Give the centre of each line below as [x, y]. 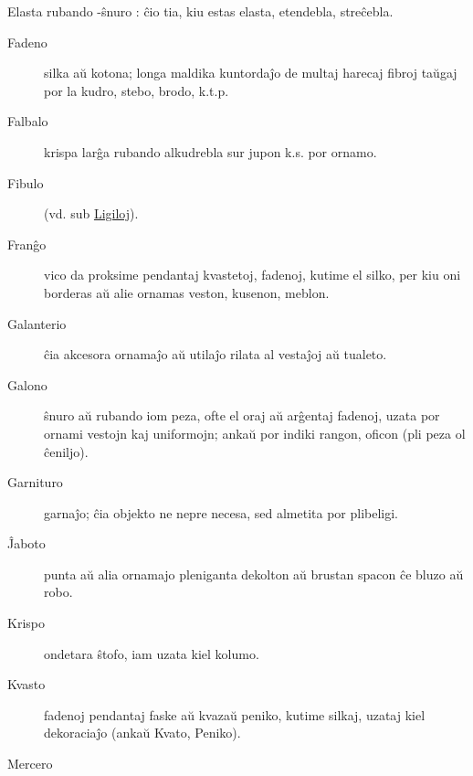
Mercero [30, 764]
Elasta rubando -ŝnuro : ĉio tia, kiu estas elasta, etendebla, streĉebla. [200, 11]
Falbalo [28, 121]
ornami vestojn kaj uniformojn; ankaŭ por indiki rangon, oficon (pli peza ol [255, 433]
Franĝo [27, 244]
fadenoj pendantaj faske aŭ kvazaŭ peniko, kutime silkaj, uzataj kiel [235, 714]
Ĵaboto [26, 543]
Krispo [26, 623]
